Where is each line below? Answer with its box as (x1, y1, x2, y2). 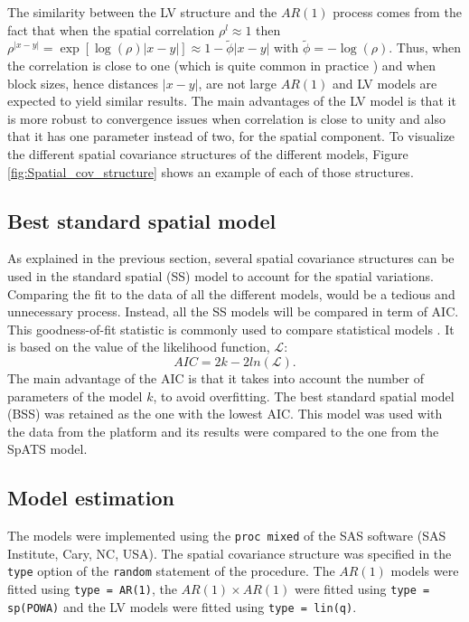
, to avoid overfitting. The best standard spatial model (153, 386, 455, 405)
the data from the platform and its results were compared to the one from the (7, 421, 439, 440)
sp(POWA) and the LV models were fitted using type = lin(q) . (7, 597, 357, 616)
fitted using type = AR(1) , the (7, 580, 177, 598)
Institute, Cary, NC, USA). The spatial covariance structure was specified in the (7, 543, 452, 562)
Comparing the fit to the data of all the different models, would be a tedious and (7, 284, 455, 303)
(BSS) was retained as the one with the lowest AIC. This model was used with (7, 404, 443, 423)
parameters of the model (7, 386, 143, 405)
